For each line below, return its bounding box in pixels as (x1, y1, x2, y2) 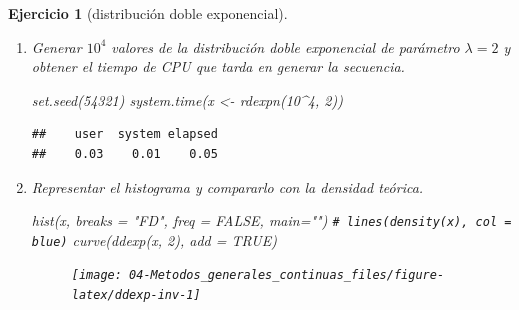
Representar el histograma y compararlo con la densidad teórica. (31, 176, 424, 197)
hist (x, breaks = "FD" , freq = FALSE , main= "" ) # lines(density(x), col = (31, 210, 512, 231)
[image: (71, 268, 122, 283)
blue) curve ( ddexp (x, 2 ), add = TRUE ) (31, 229, 277, 250)
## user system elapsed (31, 127, 218, 142)
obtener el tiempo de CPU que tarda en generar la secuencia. (31, 56, 405, 77)
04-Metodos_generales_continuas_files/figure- (129, 268, 445, 283)
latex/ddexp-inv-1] (71, 288, 201, 303)
